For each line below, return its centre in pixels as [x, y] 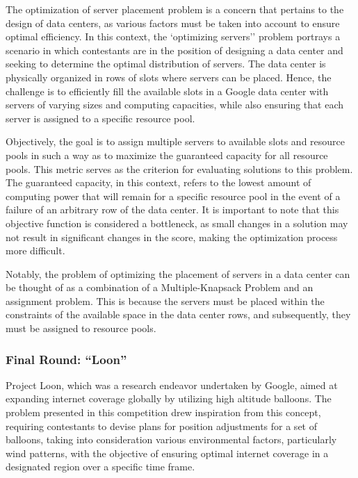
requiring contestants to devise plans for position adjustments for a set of [161, 426]
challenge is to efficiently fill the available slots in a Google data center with [167, 91]
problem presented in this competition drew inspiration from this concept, [163, 412]
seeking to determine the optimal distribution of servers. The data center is [166, 64]
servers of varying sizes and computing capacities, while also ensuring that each [174, 105]
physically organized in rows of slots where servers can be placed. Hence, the [169, 77]
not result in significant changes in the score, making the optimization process [172, 237]
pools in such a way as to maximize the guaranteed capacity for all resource [167, 155]
